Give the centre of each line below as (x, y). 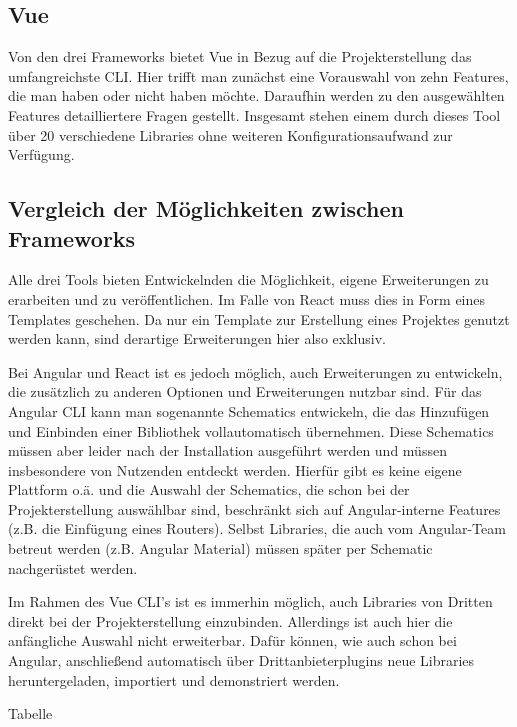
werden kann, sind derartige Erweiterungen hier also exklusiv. (197, 338)
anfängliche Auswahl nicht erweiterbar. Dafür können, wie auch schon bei (232, 640)
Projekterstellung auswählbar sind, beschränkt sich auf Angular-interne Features (254, 508)
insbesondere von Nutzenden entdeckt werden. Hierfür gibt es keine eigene (235, 469)
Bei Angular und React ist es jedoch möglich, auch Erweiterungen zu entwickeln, (255, 371)
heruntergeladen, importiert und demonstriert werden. (174, 679)
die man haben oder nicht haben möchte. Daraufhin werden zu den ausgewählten (256, 95)
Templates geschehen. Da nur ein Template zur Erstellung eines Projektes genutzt (259, 318)
